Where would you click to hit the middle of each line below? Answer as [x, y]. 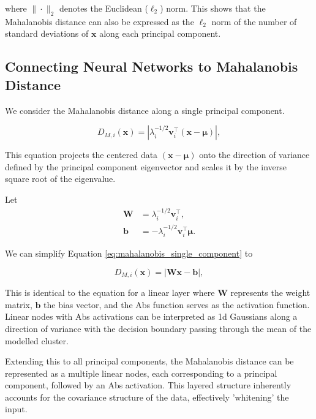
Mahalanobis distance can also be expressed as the [100, 21]
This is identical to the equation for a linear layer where [110, 293]
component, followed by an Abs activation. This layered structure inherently [148, 385]
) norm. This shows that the [213, 8]
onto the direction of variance [254, 155]
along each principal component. [160, 33]
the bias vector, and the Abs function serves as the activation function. [177, 304]
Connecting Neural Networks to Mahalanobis [152, 66]
